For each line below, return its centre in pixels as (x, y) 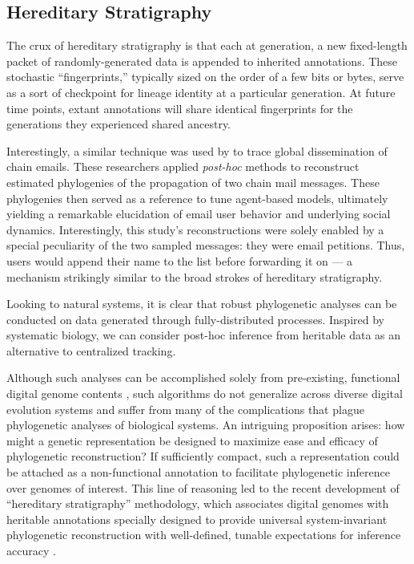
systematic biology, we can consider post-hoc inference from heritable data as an (204, 335)
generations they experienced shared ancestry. (119, 124)
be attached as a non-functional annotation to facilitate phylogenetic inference (198, 472)
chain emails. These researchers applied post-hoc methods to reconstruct (183, 166)
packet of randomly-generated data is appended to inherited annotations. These (202, 61)
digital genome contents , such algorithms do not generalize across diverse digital (205, 394)
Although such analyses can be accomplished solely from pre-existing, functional (203, 377)
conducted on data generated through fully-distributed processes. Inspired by (195, 319)
